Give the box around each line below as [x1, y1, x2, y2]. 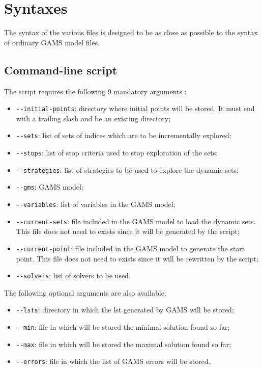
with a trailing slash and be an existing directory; [16, 113, 171, 123]
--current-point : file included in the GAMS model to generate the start [16, 243, 245, 253]
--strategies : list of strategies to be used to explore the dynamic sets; [16, 164, 239, 175]
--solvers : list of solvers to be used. [16, 270, 131, 281]
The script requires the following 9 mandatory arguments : [4, 86, 187, 96]
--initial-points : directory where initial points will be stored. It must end [16, 103, 255, 114]
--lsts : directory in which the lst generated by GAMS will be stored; [16, 304, 234, 315]
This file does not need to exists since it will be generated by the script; [16, 226, 240, 236]
